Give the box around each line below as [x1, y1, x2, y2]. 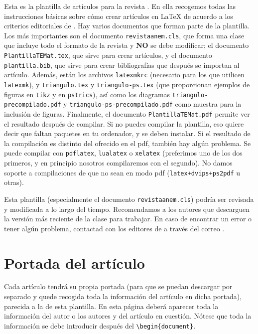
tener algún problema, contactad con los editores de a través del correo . [4, 223, 225, 233]
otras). [4, 177, 24, 187]
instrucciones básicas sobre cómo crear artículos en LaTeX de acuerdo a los [4, 10, 233, 21]
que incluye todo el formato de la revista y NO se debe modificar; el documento [4, 40, 249, 50]
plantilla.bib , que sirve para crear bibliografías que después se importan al [4, 59, 240, 70]
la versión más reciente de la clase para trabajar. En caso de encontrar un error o [4, 213, 252, 224]
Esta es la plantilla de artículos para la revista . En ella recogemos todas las [4, 1, 236, 11]
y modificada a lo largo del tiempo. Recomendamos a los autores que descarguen [4, 203, 250, 214]
